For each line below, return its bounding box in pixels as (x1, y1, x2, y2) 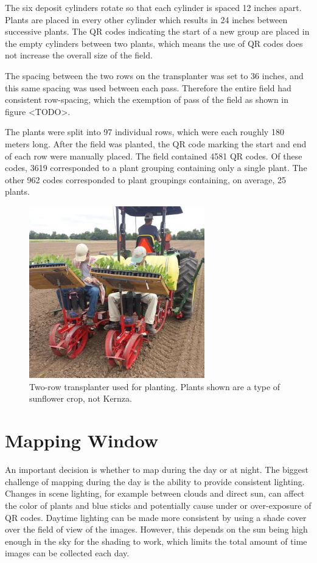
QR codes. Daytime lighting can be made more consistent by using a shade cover (5, 511, 307, 523)
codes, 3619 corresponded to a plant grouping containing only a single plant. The (5, 161, 307, 174)
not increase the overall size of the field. (5, 49, 153, 61)
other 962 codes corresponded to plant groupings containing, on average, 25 (5, 173, 287, 186)
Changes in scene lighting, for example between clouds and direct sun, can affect (5, 487, 305, 500)
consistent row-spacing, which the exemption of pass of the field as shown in (5, 93, 289, 106)
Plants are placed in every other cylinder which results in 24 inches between (5, 13, 288, 26)
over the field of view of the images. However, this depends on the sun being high (5, 523, 308, 536)
